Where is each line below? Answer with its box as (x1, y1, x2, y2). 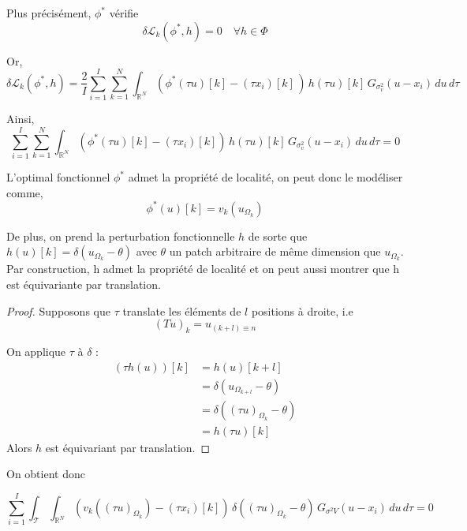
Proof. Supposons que (6, 302, 110, 319)
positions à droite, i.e (251, 302, 353, 319)
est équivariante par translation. (6, 275, 161, 292)
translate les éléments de (122, 302, 241, 319)
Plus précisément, (6, 5, 92, 21)
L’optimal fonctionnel (6, 169, 110, 185)
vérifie (109, 5, 139, 21)
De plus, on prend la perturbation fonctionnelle (6, 227, 235, 244)
